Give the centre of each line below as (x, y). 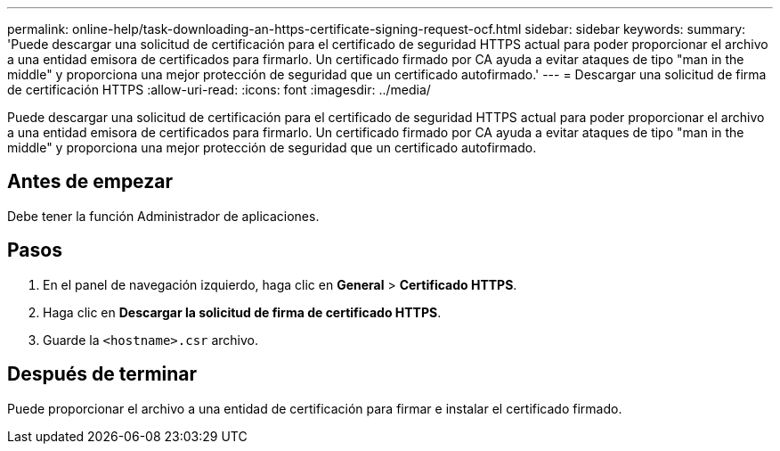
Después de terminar (102, 374)
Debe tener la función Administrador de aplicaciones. (163, 216)
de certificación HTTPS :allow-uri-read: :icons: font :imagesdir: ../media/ (219, 90)
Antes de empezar (90, 182)
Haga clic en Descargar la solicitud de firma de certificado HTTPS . (242, 312)
